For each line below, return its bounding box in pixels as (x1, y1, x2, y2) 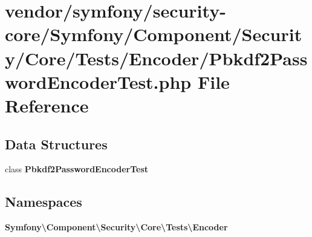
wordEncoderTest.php (5, 69, 192, 94)
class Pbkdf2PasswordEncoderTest (5, 163, 149, 175)
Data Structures (5, 134, 108, 153)
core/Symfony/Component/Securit (5, 22, 302, 47)
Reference (5, 93, 89, 117)
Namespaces (5, 192, 82, 211)
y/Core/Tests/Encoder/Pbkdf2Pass (5, 45, 308, 70)
